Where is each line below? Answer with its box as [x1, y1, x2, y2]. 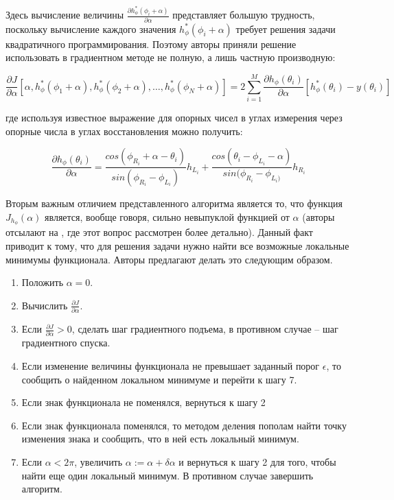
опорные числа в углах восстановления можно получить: [5, 123, 243, 138]
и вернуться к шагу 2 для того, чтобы [178, 454, 336, 468]
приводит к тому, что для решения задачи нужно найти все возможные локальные [5, 239, 349, 253]
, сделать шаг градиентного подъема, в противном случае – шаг [71, 322, 338, 336]
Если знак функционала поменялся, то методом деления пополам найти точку [21, 418, 347, 432]
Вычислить [21, 298, 68, 312]
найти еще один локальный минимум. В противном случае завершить [21, 468, 314, 482]
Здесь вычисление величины [5, 8, 124, 22]
